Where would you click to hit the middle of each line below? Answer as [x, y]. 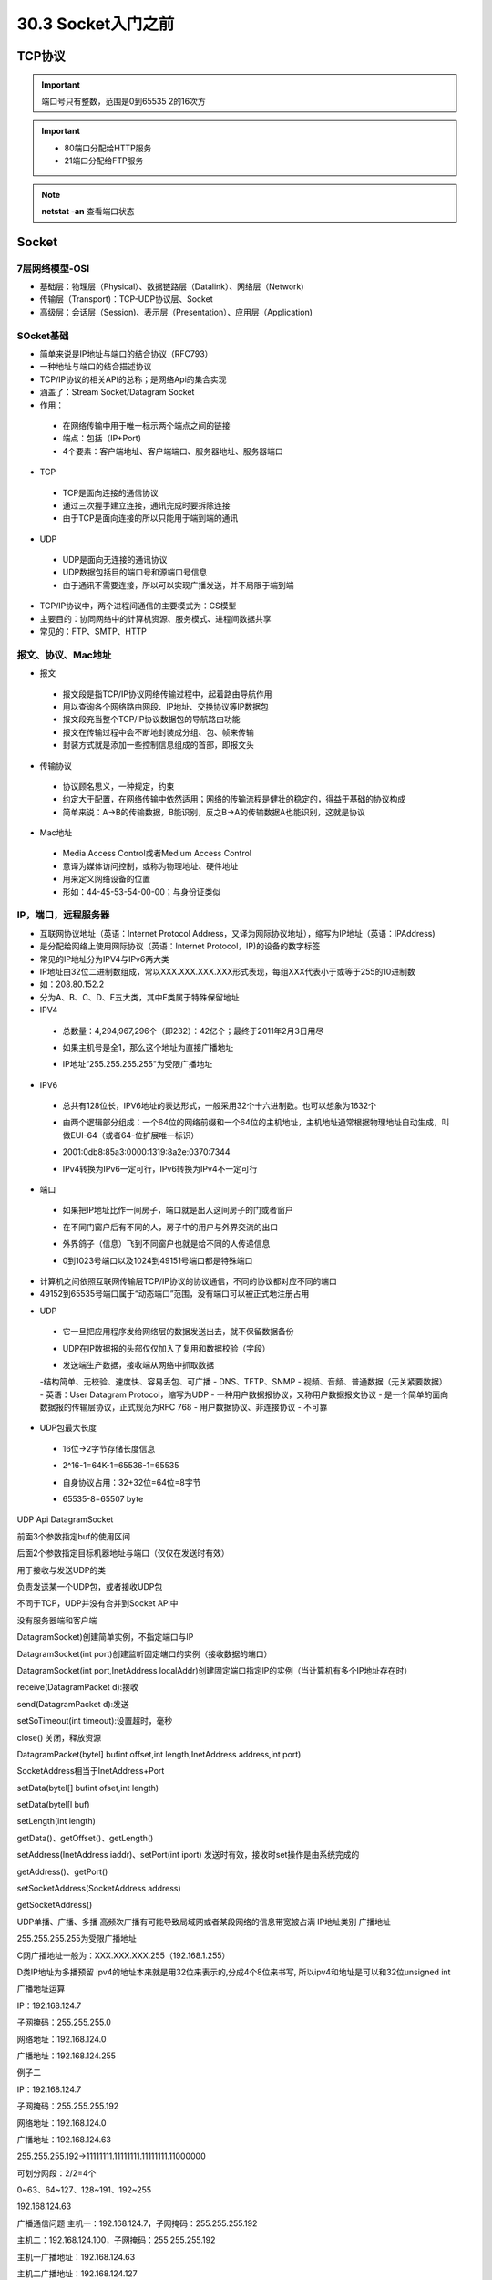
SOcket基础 [43, 336]
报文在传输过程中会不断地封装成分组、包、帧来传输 [158, 732]
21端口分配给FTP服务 [104, 161]
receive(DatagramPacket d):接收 [77, 1687]
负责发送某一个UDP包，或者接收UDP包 [90, 1586]
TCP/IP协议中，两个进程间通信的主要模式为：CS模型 [138, 606]
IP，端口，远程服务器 [63, 915]
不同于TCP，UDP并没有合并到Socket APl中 [97, 1603]
